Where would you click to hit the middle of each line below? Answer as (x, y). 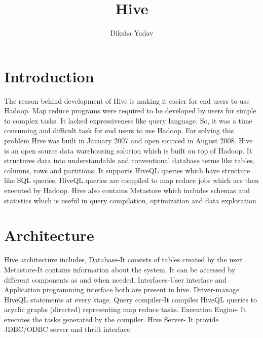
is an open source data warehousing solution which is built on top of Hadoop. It (128, 150)
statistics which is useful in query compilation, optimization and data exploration (130, 200)
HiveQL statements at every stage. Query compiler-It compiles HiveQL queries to (131, 299)
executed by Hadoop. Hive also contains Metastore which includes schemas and (127, 190)
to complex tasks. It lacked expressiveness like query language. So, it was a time (128, 120)
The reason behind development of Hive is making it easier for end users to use (127, 100)
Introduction (49, 76)
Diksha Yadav (132, 33)
